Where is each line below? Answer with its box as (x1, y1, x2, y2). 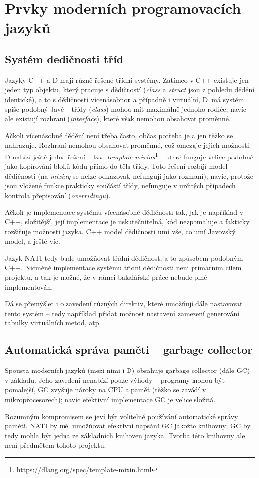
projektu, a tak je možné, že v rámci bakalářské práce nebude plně (5, 272, 207, 282)
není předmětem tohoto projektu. (5, 440, 106, 450)
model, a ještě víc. (5, 236, 60, 246)
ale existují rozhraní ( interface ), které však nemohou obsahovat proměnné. (5, 113, 231, 124)
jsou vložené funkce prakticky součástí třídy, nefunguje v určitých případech (5, 180, 236, 191)
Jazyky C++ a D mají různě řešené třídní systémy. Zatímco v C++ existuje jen (5, 74, 249, 85)
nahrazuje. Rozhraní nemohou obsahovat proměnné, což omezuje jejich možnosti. (5, 140, 251, 150)
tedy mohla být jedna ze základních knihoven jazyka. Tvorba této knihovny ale (5, 430, 245, 440)
